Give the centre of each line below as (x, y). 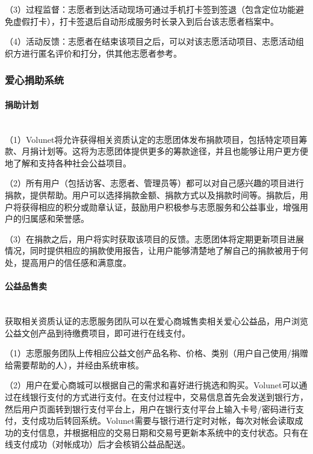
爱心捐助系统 (35, 80)
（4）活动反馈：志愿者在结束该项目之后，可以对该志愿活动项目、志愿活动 (150, 41)
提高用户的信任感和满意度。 (76, 262)
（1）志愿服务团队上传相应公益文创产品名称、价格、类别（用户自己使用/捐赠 (156, 353)
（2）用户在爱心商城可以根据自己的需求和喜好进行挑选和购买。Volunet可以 (152, 385)
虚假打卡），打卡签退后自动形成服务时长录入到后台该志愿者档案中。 (146, 21)
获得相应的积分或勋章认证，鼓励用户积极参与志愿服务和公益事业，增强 (160, 207)
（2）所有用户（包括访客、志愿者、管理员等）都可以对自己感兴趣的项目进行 (154, 183)
